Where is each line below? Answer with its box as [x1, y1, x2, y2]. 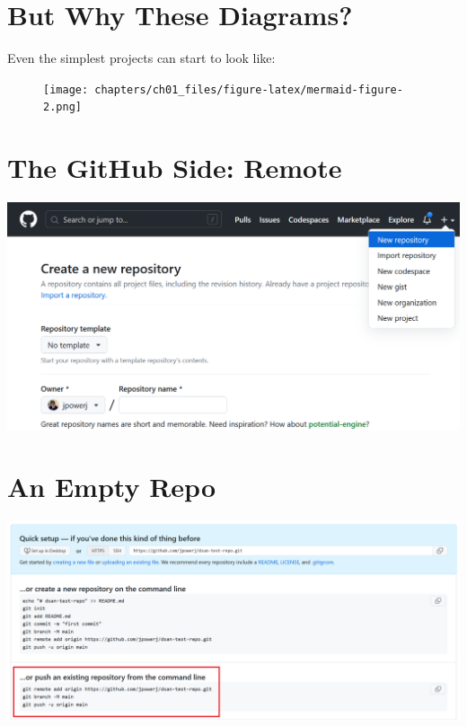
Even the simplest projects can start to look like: [7, 49, 276, 67]
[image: [43, 83, 89, 96]
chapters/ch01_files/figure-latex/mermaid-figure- [94, 83, 403, 96]
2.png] [43, 101, 82, 114]
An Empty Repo [7, 468, 216, 505]
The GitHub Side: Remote [7, 149, 342, 186]
